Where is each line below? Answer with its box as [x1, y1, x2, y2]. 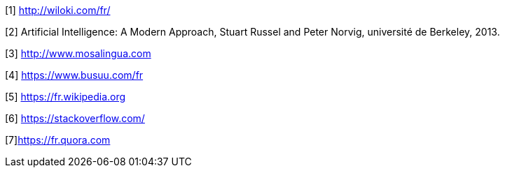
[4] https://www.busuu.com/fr [5, 69, 144, 81]
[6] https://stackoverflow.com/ [5, 112, 145, 124]
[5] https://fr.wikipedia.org [5, 91, 126, 103]
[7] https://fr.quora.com [5, 134, 111, 146]
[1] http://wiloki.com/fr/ [5, 4, 111, 16]
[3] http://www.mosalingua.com [5, 47, 151, 59]
